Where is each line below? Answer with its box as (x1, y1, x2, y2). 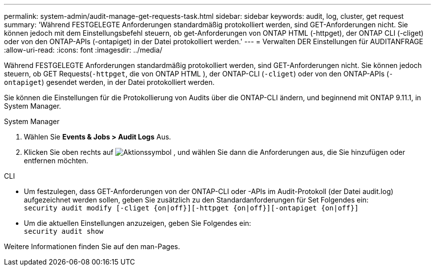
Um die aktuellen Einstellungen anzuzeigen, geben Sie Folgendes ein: (24, 219, 251, 227)
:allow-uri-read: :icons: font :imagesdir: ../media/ (4, 46, 162, 54)
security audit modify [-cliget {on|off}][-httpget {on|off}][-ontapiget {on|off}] (24, 204, 359, 212)
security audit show (24, 227, 104, 235)
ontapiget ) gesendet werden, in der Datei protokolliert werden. (4, 78, 215, 86)
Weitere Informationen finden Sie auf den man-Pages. (4, 242, 180, 251)
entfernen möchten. (24, 156, 88, 165)
